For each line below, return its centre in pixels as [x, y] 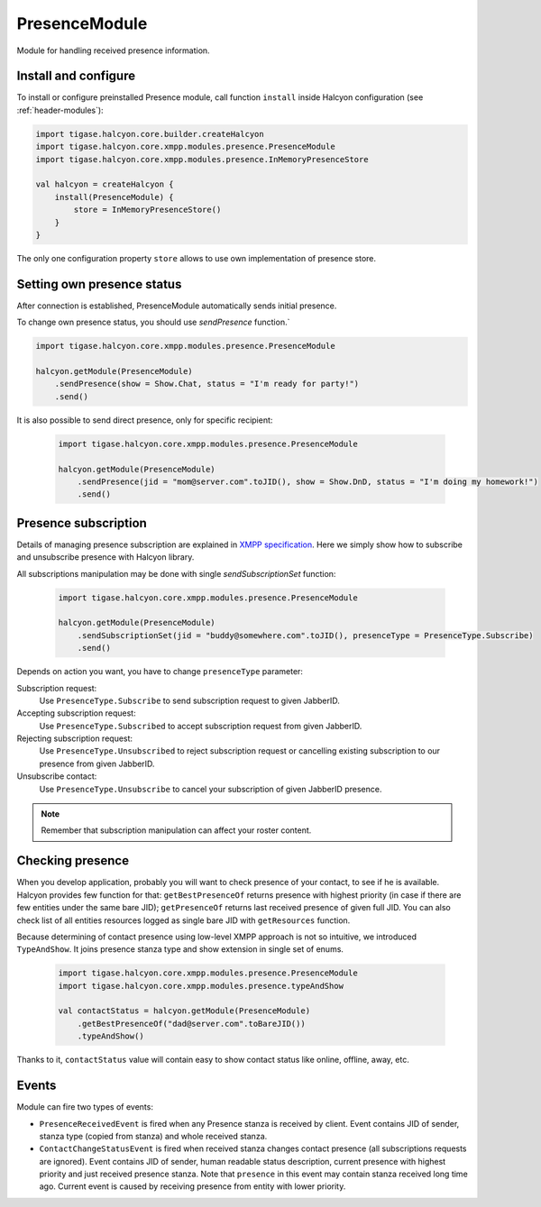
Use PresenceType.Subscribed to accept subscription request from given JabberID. [201, 726]
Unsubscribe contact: [57, 776]
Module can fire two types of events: [85, 1107]
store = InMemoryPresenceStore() [147, 210]
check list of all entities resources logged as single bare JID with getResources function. [183, 920]
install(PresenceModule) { [115, 197]
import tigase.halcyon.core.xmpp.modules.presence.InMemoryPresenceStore [202, 159]
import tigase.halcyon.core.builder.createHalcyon [150, 134]
